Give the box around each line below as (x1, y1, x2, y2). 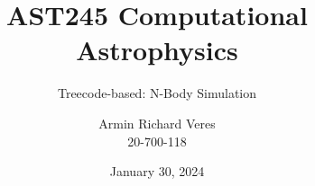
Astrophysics (76, 31, 238, 68)
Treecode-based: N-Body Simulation (57, 84, 257, 102)
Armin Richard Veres (98, 113, 216, 132)
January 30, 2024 (109, 162, 205, 181)
